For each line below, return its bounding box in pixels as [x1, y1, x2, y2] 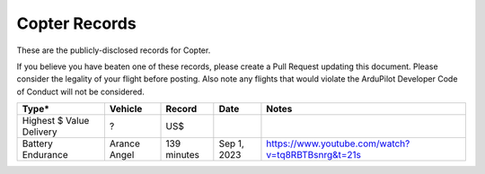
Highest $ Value [22, 115, 90, 127]
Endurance [22, 149, 68, 161]
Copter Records [16, 13, 137, 33]
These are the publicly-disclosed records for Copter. [16, 45, 211, 56]
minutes [165, 149, 199, 161]
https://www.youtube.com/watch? [266, 137, 410, 150]
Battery [22, 137, 54, 150]
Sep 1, [218, 137, 244, 150]
